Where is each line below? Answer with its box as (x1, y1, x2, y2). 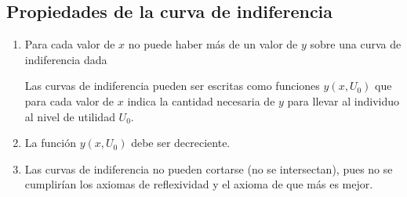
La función (24, 134, 76, 151)
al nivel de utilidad (24, 108, 115, 124)
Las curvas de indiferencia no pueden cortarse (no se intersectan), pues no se (24, 160, 393, 177)
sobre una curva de (310, 36, 402, 52)
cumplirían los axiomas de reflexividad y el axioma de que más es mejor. (24, 176, 373, 192)
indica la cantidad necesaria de (127, 92, 275, 109)
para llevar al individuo (287, 92, 400, 109)
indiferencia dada (24, 51, 107, 67)
